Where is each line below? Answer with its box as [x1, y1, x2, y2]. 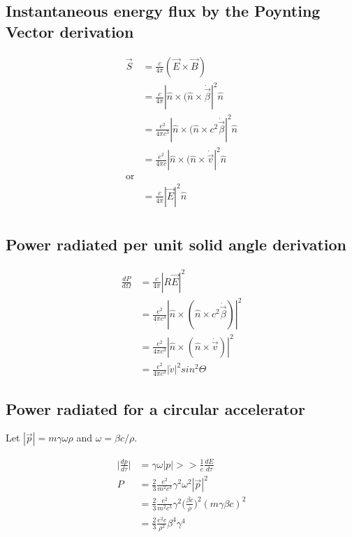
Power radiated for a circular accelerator [6, 398, 305, 419]
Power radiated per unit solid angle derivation [6, 234, 347, 255]
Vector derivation [6, 20, 134, 42]
